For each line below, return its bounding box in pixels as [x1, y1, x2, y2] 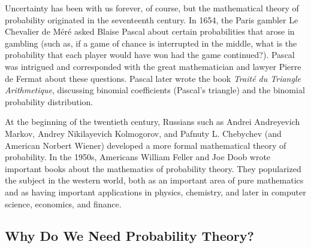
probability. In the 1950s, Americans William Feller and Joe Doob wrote [5, 151, 271, 163]
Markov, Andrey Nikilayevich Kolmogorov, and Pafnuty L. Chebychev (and [5, 127, 282, 139]
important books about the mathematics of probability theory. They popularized [5, 162, 301, 174]
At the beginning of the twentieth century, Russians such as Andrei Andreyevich [5, 115, 300, 128]
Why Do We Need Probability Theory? [5, 226, 254, 245]
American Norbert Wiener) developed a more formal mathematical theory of [5, 139, 286, 151]
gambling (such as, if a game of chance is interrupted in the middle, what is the [5, 36, 297, 49]
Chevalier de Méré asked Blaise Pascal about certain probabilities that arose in [5, 25, 295, 38]
